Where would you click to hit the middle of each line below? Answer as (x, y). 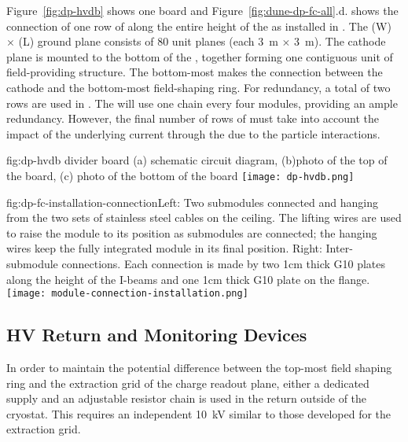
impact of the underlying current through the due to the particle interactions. (193, 133)
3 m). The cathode (340, 41)
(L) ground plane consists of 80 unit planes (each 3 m (148, 41)
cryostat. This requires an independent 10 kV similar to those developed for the (199, 413)
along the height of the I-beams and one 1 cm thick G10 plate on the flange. (188, 279)
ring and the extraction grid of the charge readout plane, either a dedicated (188, 383)
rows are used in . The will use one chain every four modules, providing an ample (202, 103)
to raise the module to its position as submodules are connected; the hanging (192, 232)
